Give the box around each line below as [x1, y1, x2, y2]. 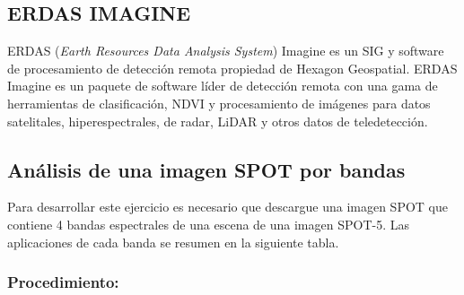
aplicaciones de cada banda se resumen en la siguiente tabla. [7, 232, 339, 251]
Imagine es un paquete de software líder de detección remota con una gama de [7, 76, 438, 95]
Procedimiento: [7, 271, 119, 293]
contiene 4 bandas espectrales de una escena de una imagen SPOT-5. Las [7, 214, 409, 233]
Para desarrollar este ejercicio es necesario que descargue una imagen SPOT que [7, 197, 448, 216]
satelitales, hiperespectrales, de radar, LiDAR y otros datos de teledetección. [7, 111, 428, 130]
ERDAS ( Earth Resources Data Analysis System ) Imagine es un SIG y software [7, 41, 444, 60]
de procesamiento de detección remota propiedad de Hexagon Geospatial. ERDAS [7, 58, 458, 77]
